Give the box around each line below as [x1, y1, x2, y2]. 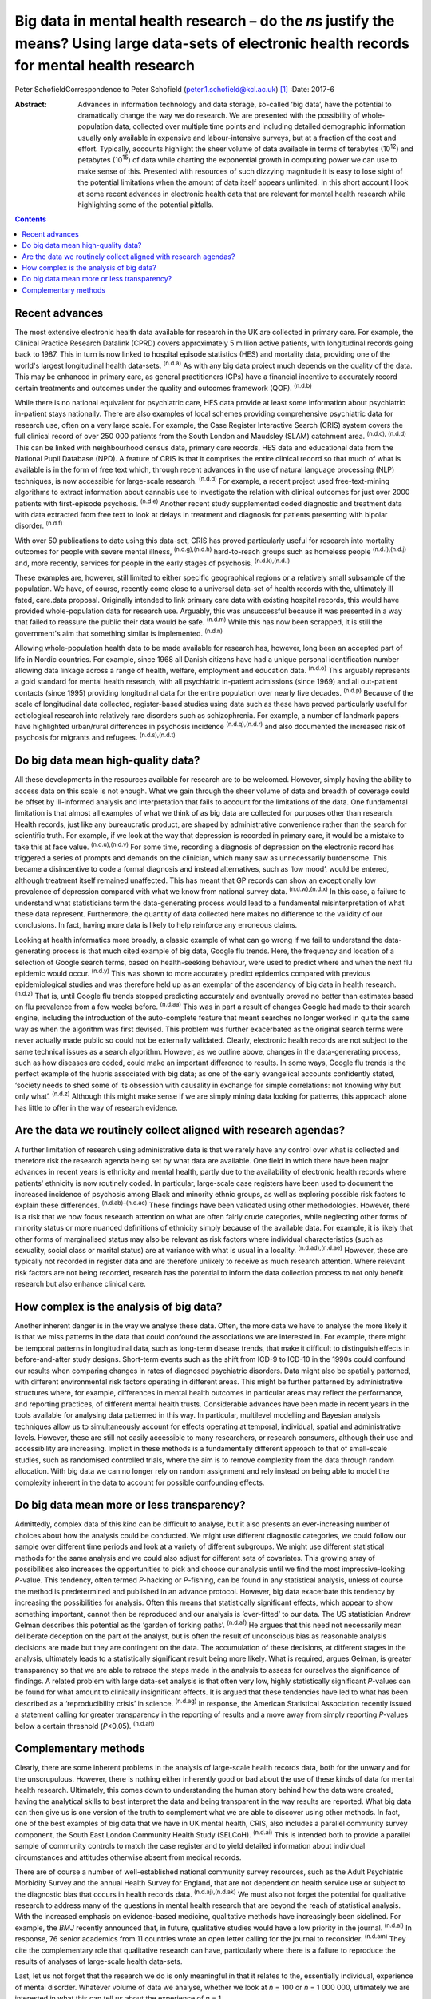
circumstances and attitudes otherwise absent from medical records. [14, 1852, 242, 1862]
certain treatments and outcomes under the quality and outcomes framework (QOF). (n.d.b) [14, 381, 313, 393]
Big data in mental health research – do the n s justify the [14, 12, 395, 30]
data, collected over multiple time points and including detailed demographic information [114, 122, 406, 131]
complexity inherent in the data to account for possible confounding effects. [14, 1478, 265, 1487]
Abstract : [14, 99, 47, 109]
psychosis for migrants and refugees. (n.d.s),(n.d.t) [14, 732, 176, 743]
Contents [14, 214, 47, 224]
